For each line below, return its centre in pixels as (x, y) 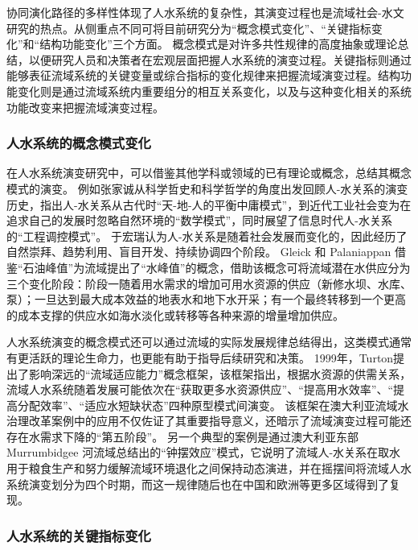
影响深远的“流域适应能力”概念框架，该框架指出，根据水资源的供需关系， (220, 373)
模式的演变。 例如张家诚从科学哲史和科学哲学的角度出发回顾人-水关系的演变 (207, 188)
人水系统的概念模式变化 (79, 143)
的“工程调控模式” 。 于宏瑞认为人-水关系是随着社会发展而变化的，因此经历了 (207, 236)
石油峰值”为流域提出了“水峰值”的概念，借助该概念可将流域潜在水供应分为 (217, 267)
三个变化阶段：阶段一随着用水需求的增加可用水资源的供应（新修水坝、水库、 (209, 283)
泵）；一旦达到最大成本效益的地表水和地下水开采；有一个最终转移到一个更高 (206, 299)
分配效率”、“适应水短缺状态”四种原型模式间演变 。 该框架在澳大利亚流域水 (213, 405)
